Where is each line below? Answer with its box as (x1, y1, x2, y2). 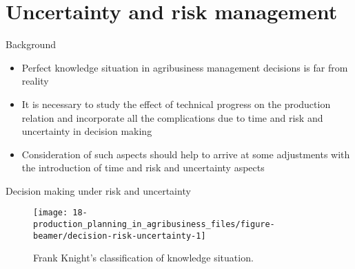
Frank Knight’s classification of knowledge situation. (33, 250, 254, 265)
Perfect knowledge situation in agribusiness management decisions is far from (21, 60, 348, 74)
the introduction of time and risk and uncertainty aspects (21, 160, 265, 175)
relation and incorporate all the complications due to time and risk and (21, 110, 323, 125)
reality (21, 74, 49, 88)
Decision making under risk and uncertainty (6, 183, 191, 197)
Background (6, 37, 56, 52)
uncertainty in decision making (21, 124, 152, 138)
